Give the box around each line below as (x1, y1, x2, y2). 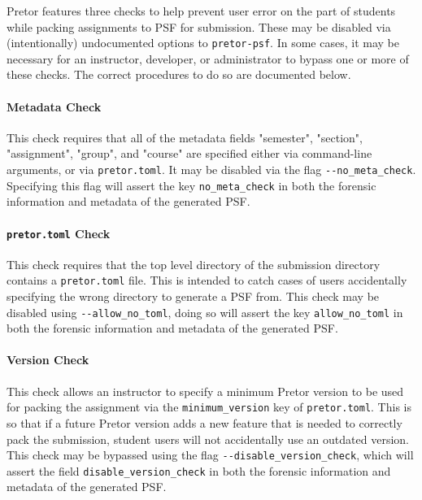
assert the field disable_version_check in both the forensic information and (7, 462, 391, 479)
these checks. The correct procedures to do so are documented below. (7, 66, 351, 83)
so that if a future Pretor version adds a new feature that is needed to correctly (7, 414, 402, 431)
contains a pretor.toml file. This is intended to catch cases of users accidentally (7, 272, 407, 289)
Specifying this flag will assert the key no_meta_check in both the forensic (7, 176, 376, 193)
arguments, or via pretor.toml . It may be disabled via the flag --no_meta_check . (7, 161, 416, 178)
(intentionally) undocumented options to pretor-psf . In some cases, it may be (7, 34, 399, 51)
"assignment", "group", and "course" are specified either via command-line (7, 145, 372, 162)
